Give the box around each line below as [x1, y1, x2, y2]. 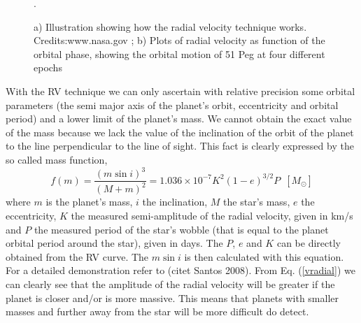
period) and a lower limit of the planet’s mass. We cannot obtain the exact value [6, 111, 352, 126]
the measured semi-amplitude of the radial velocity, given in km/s [71, 208, 353, 223]
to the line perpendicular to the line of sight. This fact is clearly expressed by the [6, 138, 354, 153]
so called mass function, [6, 152, 108, 166]
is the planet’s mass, [45, 194, 133, 209]
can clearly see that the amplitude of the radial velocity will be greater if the [6, 277, 335, 291]
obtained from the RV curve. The [6, 249, 149, 264]
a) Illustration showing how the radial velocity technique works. [34, 19, 307, 34]
